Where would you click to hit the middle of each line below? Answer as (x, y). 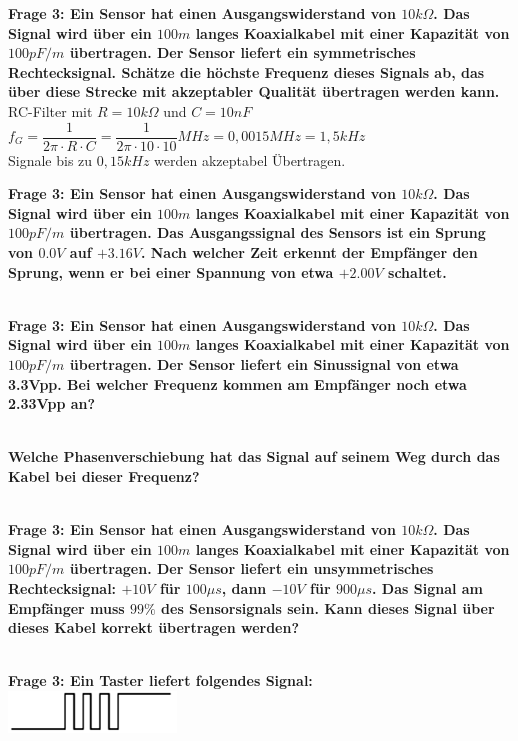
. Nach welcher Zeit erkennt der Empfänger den (309, 252)
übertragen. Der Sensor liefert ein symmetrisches (242, 52)
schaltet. (417, 271)
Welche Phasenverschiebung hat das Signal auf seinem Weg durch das (254, 456)
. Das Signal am (428, 587)
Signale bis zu (50, 159)
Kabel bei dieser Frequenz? (104, 475)
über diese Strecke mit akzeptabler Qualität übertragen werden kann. (254, 91)
